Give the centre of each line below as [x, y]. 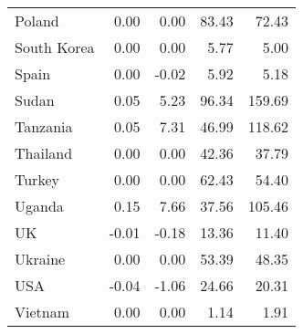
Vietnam [42, 312]
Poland [37, 21]
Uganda [39, 206]
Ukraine [40, 259]
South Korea [55, 47]
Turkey [37, 179]
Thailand [44, 153]
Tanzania [44, 126]
